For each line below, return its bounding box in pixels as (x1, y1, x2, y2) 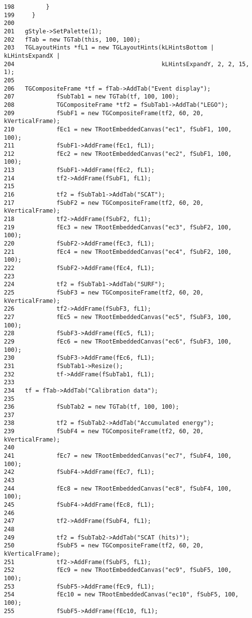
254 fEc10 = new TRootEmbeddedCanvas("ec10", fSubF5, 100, (4, 591, 239, 598)
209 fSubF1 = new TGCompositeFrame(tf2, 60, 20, (4, 109, 204, 117)
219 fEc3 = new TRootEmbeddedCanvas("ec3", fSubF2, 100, (4, 223, 232, 231)
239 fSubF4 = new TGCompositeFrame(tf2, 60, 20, (4, 428, 204, 435)
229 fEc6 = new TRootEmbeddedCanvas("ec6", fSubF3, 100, (4, 338, 232, 345)
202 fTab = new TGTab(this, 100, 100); (4, 36, 141, 43)
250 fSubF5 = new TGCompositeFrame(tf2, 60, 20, (4, 542, 204, 549)
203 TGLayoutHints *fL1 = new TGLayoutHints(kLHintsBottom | (4, 44, 214, 51)
